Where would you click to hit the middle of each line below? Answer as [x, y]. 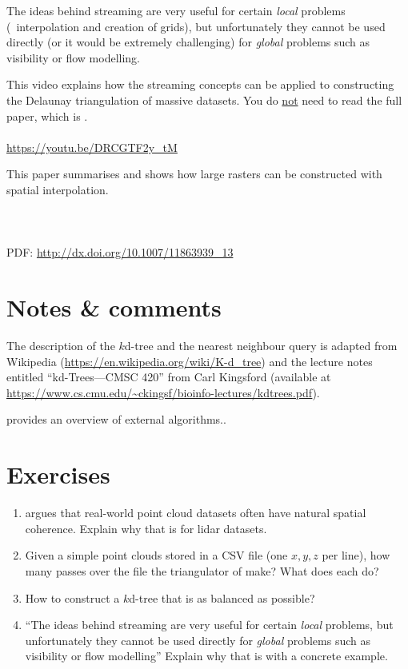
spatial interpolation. [58, 189]
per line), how [356, 555]
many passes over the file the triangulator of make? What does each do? [202, 570]
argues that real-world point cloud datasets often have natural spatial [196, 513]
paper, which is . [47, 115]
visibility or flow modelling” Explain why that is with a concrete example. [206, 656]
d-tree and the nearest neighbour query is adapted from [261, 346]
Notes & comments [114, 307]
